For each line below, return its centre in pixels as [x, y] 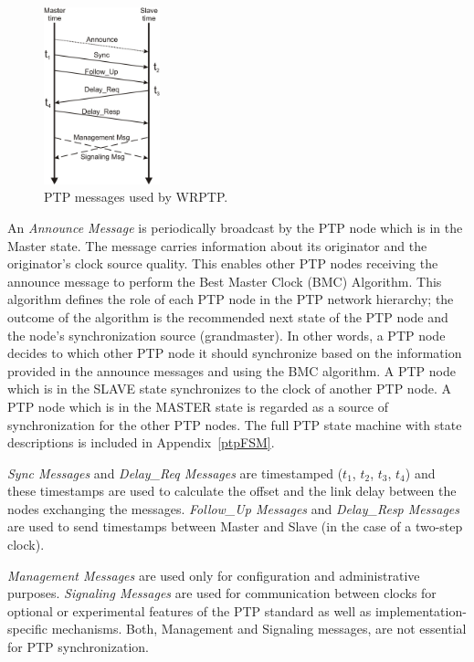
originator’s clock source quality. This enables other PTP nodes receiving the [223, 263]
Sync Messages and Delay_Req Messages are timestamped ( [175, 473]
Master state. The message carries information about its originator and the [217, 245]
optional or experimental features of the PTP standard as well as [190, 610]
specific [28, 629]
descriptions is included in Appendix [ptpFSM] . [141, 442]
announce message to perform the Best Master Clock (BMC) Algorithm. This [225, 281]
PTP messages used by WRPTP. [136, 197]
